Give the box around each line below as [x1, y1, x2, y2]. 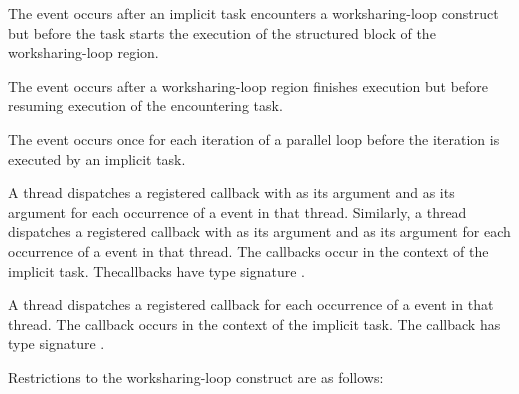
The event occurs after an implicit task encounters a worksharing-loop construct [8, 3, 499, 23]
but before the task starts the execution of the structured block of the [8, 22, 436, 43]
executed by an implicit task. [8, 148, 186, 169]
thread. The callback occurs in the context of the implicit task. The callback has [8, 313, 501, 334]
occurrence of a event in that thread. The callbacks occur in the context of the [8, 240, 489, 261]
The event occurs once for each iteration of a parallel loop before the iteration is [8, 128, 500, 149]
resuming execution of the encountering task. [8, 95, 283, 116]
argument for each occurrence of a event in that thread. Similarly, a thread [8, 201, 467, 222]
